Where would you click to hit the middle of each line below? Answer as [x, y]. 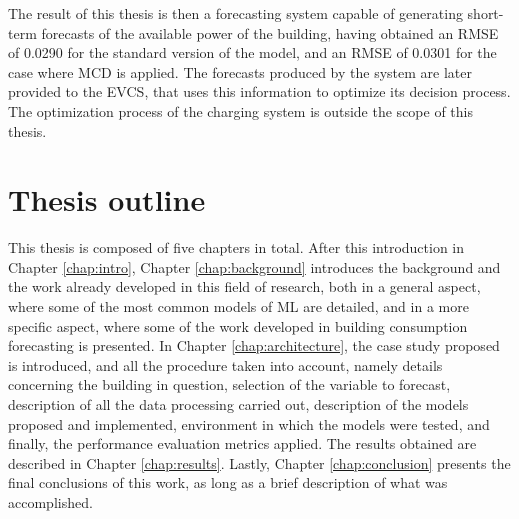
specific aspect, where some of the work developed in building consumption [238, 325]
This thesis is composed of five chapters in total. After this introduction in [236, 247]
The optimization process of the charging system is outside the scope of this [240, 110]
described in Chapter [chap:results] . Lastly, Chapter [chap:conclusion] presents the [259, 462]
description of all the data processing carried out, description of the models [238, 404]
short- [485, 13]
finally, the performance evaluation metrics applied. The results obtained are [242, 443]
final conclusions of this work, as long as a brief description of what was [228, 482]
